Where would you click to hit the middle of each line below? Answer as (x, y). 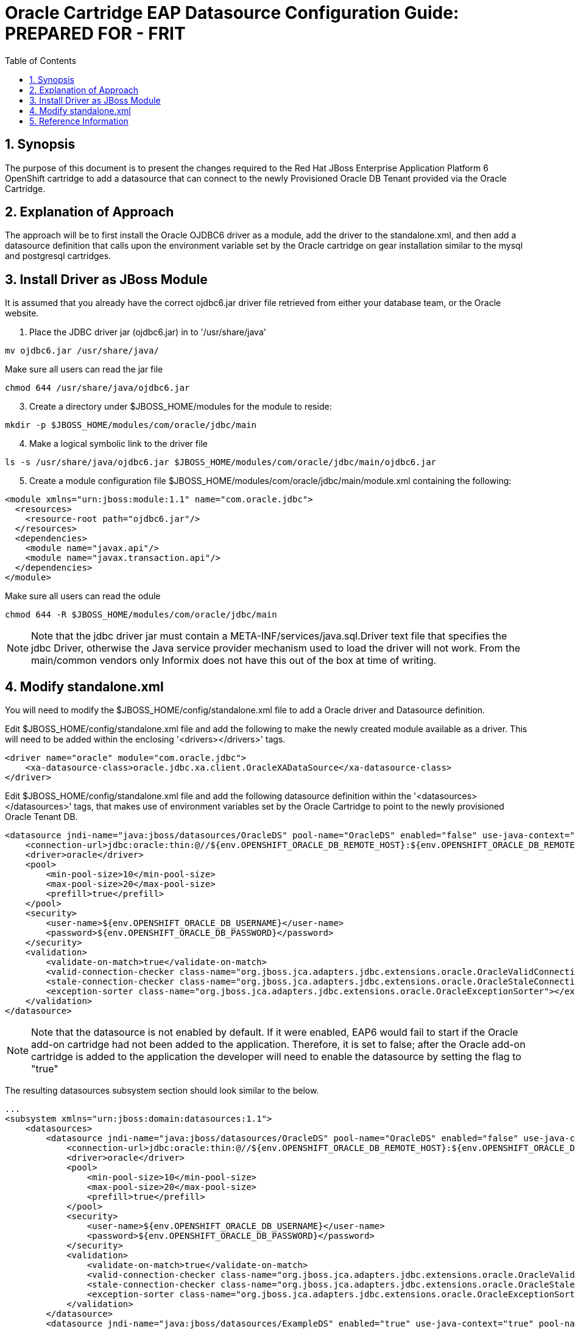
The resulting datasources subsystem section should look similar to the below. (162, 1091)
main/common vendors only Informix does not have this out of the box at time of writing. (234, 661)
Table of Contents (41, 60)
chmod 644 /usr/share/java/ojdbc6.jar (97, 388)
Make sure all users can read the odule (83, 596)
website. (22, 313)
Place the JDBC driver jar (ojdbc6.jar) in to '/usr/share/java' (148, 332)
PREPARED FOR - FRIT (95, 34)
